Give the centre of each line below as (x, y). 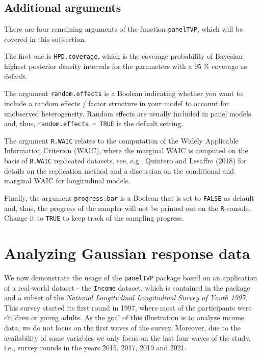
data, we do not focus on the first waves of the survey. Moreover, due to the (122, 328)
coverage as (229, 66)
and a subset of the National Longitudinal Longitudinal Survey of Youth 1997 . (126, 298)
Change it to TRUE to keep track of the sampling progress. (94, 218)
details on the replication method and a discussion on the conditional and (119, 170)
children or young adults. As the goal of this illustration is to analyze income (124, 317)
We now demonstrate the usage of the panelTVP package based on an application (131, 277)
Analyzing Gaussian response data (127, 253)
